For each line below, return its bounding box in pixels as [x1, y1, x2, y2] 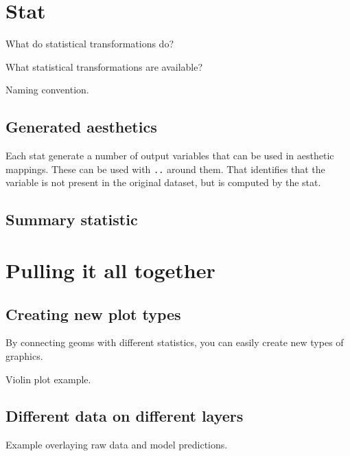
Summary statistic [5, 209, 138, 230]
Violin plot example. [5, 372, 91, 386]
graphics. [5, 348, 43, 363]
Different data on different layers [5, 405, 244, 426]
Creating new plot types [5, 303, 181, 324]
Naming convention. [5, 82, 89, 97]
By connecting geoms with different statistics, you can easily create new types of [5, 335, 344, 350]
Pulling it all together [5, 255, 215, 284]
